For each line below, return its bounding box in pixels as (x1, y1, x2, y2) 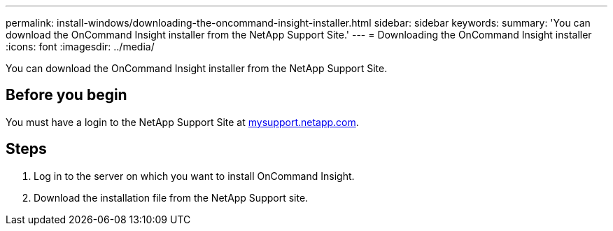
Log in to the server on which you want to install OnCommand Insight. (34, 169, 355, 182)
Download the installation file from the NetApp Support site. (34, 191, 309, 204)
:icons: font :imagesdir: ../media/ (6, 41, 155, 52)
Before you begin (6, 86, 127, 104)
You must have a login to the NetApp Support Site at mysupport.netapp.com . (6, 115, 359, 128)
